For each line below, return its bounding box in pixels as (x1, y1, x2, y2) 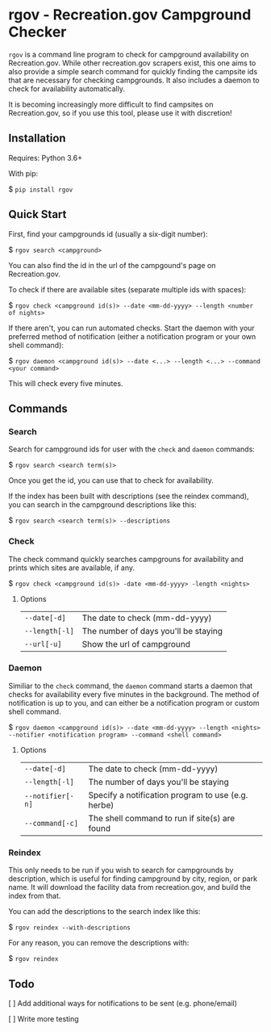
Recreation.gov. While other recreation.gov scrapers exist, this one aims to (8, 58, 256, 68)
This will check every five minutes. (8, 378, 123, 388)
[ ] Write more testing (8, 1013, 79, 1023)
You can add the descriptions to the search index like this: (8, 907, 201, 917)
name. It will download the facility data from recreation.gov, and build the (8, 883, 252, 892)
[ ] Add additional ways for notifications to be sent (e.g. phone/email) (8, 998, 238, 1008)
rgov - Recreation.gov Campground (8, 6, 252, 24)
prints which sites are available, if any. (8, 563, 135, 573)
